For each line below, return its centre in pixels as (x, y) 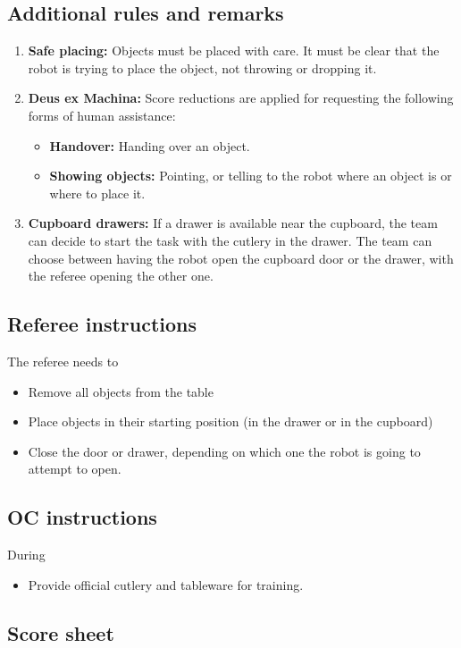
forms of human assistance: (102, 115)
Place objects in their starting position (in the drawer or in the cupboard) (230, 421)
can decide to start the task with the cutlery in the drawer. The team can (230, 240)
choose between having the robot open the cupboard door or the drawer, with (241, 258)
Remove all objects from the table (121, 391)
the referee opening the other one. (121, 276)
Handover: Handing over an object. (150, 145)
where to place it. (97, 193)
